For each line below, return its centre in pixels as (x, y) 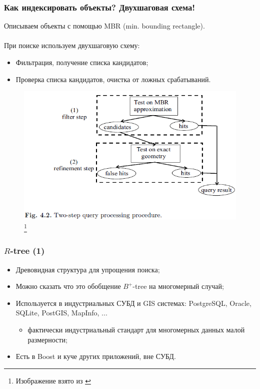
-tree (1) (27, 251)
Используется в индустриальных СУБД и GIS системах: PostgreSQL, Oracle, (133, 303)
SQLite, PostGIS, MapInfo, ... (61, 313)
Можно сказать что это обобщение (68, 286)
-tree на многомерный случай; (178, 286)
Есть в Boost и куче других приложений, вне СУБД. (96, 356)
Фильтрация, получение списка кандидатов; (82, 62)
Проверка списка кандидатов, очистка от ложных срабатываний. (113, 79)
